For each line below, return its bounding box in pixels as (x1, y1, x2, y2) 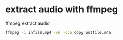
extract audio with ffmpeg (5, 4, 118, 15)
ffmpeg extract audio (5, 20, 50, 26)
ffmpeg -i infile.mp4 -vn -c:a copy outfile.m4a (5, 30, 111, 35)
